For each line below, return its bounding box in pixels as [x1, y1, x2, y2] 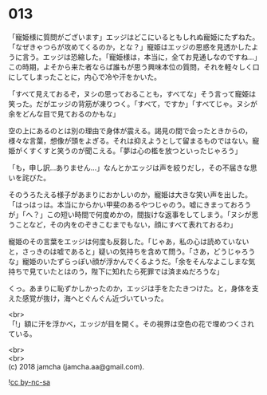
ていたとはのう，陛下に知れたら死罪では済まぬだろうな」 [35, 267, 224, 276]
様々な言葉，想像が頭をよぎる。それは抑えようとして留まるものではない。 [8, 136, 253, 145]
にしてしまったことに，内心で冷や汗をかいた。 [8, 72, 162, 81]
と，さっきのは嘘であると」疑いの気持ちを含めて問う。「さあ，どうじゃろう [8, 247, 256, 256]
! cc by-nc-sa [8, 377, 50, 387]
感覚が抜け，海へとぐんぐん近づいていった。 [22, 293, 169, 303]
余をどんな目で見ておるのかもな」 [8, 109, 120, 118]
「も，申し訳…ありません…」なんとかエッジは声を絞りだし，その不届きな [8, 163, 251, 172]
